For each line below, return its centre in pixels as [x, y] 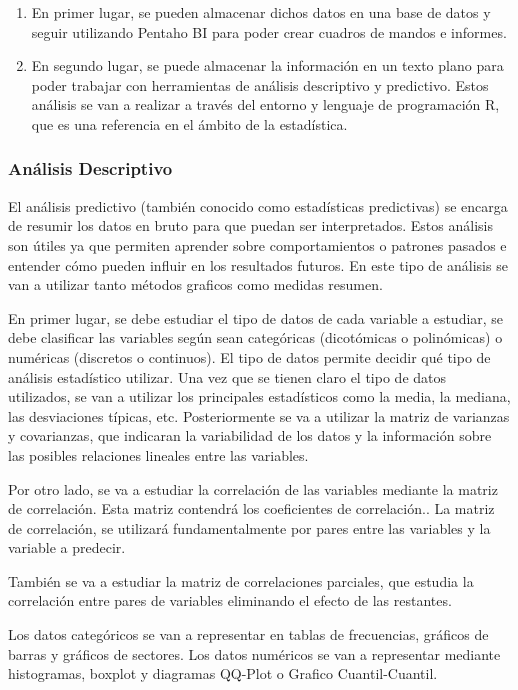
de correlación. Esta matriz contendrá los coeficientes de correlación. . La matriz [251, 508]
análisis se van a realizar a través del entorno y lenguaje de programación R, [265, 104]
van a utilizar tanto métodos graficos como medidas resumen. [195, 284]
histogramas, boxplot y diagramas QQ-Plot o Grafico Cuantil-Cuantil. [223, 673]
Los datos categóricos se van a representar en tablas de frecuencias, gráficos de [248, 634]
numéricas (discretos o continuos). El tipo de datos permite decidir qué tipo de [249, 356]
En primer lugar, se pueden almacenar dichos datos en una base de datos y [261, 12]
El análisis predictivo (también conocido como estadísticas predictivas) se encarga [258, 205]
